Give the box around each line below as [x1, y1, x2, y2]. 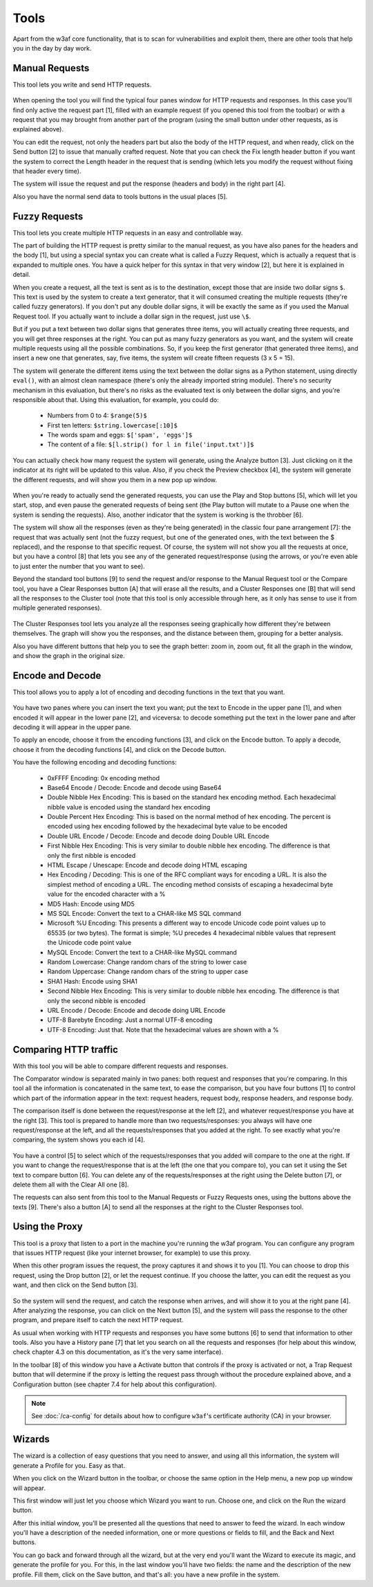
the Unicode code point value [47, 938, 131, 947]
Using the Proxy [12, 1221, 83, 1233]
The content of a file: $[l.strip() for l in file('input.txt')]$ [47, 440, 255, 449]
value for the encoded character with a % [47, 890, 166, 899]
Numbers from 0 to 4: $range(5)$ [47, 412, 148, 420]
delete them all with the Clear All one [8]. [12, 1180, 129, 1189]
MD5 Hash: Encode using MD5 [47, 899, 135, 908]
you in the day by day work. [12, 44, 92, 52]
